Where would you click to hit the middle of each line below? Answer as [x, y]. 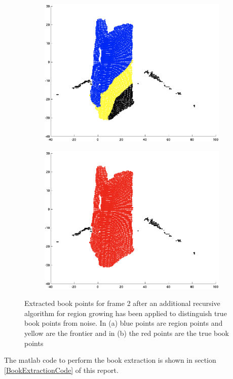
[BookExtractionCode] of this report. [61, 370]
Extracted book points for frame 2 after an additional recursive [122, 303]
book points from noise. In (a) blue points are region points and [124, 323]
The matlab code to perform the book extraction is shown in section [110, 360]
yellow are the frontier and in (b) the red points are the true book [127, 333]
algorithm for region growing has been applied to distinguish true [126, 313]
